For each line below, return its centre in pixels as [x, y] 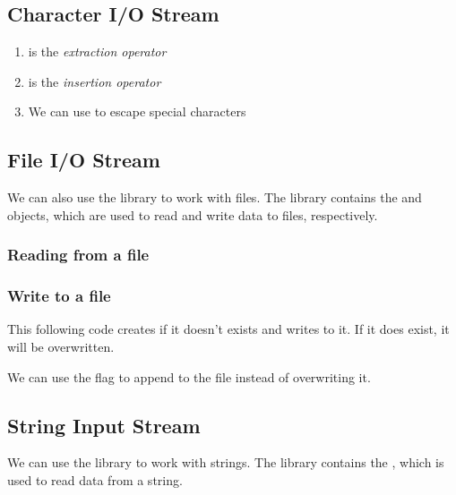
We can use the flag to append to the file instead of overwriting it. [189, 376]
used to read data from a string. [95, 480]
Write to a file [59, 296]
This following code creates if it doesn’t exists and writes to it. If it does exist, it [228, 329]
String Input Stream [104, 425]
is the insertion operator [95, 81]
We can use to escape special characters [137, 111]
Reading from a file [78, 255]
